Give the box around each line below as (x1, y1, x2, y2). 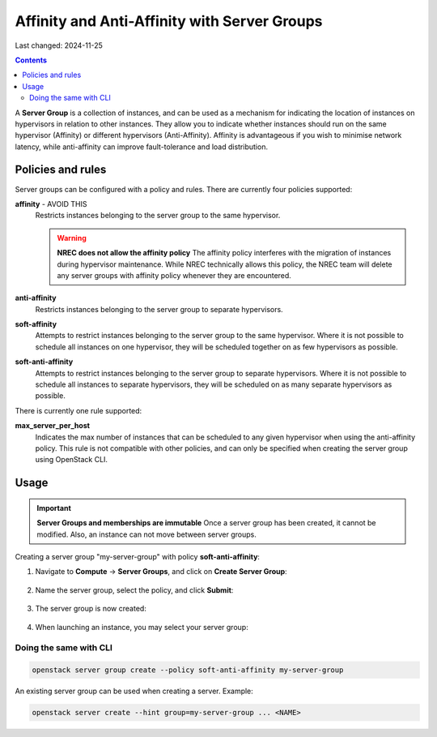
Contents (15, 55, 48, 65)
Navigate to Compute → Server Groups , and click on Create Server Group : (35, 567, 287, 576)
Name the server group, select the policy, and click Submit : (35, 585, 234, 595)
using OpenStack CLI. (35, 455, 108, 465)
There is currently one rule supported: (15, 405, 142, 415)
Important (36, 503, 72, 512)
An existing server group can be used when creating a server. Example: (15, 686, 254, 696)
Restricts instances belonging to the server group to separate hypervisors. (35, 304, 283, 314)
